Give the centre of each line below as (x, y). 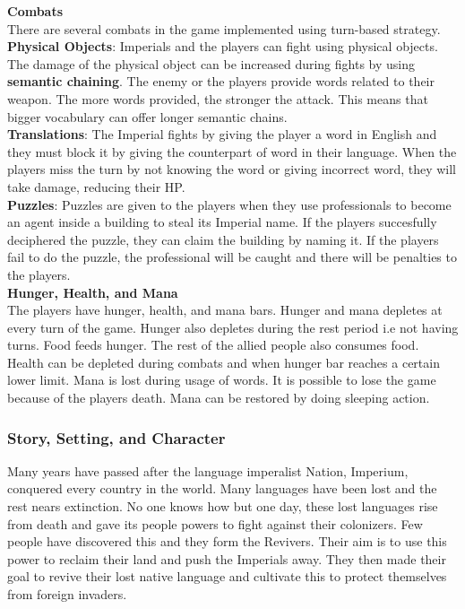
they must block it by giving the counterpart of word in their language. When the (232, 151)
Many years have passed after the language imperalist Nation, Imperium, (208, 470)
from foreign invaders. (67, 594)
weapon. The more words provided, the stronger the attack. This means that (218, 98)
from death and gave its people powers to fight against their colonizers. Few (215, 523)
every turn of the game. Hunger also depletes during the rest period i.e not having (233, 327)
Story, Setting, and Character (116, 437)
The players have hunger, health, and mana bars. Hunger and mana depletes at (225, 310)
